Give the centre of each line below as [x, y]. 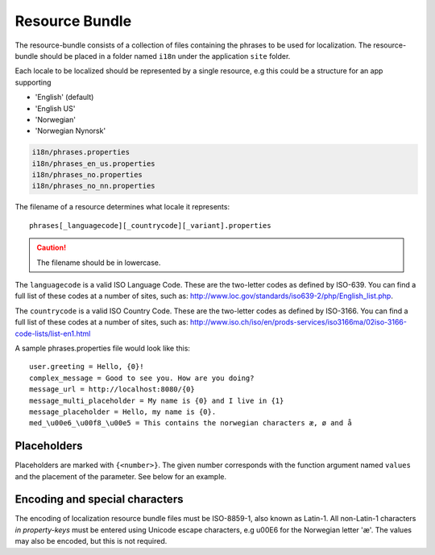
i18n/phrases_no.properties [87, 175]
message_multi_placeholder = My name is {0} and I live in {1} [157, 400]
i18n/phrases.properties [81, 152]
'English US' [55, 108]
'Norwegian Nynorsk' [70, 131]
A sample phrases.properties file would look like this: [103, 348]
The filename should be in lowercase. [99, 263]
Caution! [52, 248]
